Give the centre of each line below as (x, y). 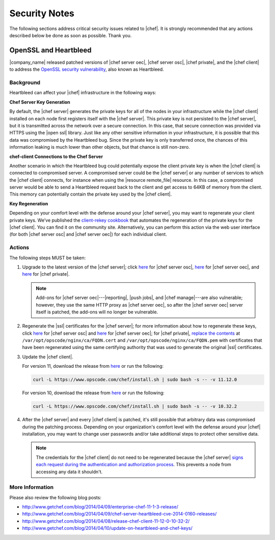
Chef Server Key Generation (40, 102)
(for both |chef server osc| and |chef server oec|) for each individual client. (88, 234)
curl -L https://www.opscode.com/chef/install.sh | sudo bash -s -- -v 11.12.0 (135, 380)
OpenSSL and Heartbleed (50, 50)
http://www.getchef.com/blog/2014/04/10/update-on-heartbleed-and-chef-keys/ (107, 528)
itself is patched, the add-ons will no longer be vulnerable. (97, 312)
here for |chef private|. (46, 274)
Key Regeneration (29, 203)
